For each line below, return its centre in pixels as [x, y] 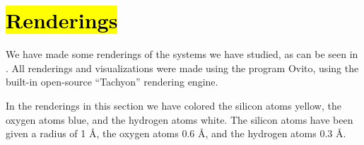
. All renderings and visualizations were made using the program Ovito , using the [182, 68]
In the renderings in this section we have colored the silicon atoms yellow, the [174, 105]
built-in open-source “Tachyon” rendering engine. [112, 82]
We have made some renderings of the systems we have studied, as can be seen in [182, 54]
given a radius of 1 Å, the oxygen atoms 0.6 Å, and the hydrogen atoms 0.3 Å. [176, 133]
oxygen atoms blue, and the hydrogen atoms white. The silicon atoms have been [180, 119]
